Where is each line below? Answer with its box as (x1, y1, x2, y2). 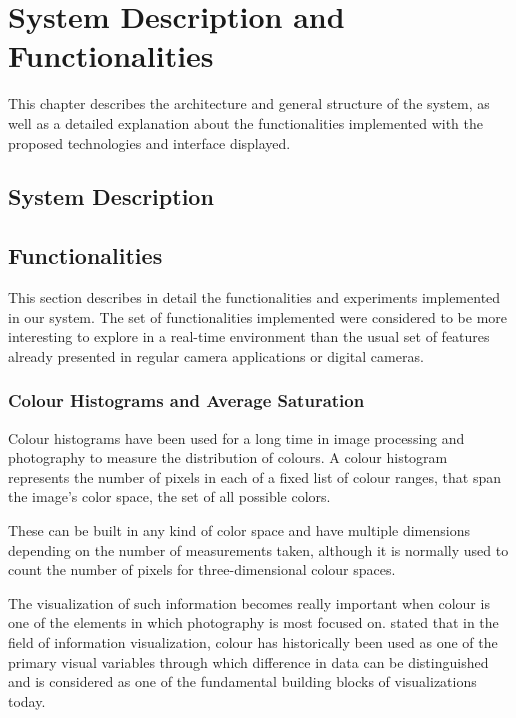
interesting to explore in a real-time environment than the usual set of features (8, 326, 490, 347)
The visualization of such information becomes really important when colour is (8, 592, 490, 613)
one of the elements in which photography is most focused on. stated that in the (8, 612, 499, 633)
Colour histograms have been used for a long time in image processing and (8, 427, 465, 448)
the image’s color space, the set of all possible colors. (8, 486, 331, 507)
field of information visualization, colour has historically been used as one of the (8, 632, 498, 653)
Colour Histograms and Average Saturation (8, 388, 365, 413)
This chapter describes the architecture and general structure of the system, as (8, 93, 490, 114)
